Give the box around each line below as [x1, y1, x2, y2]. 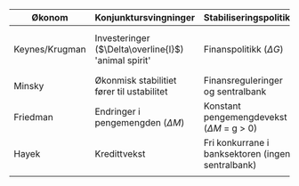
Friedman [13, 111, 53, 123]
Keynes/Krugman [13, 44, 86, 55]
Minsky [13, 80, 44, 92]
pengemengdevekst [203, 111, 287, 123]
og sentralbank [203, 85, 267, 97]
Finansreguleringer [203, 75, 283, 86]
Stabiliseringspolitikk [203, 12, 296, 23]
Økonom [31, 12, 69, 23]
